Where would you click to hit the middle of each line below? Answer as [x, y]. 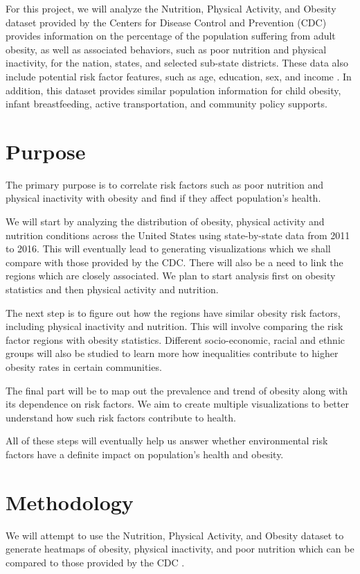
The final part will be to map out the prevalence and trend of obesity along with [177, 390]
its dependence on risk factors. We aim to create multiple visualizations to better [177, 404]
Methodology [70, 502]
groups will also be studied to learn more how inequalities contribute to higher [172, 353]
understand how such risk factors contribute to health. [121, 417]
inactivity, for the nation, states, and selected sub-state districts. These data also [177, 63]
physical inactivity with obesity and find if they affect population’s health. [163, 198]
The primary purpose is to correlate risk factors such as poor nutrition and [164, 184]
